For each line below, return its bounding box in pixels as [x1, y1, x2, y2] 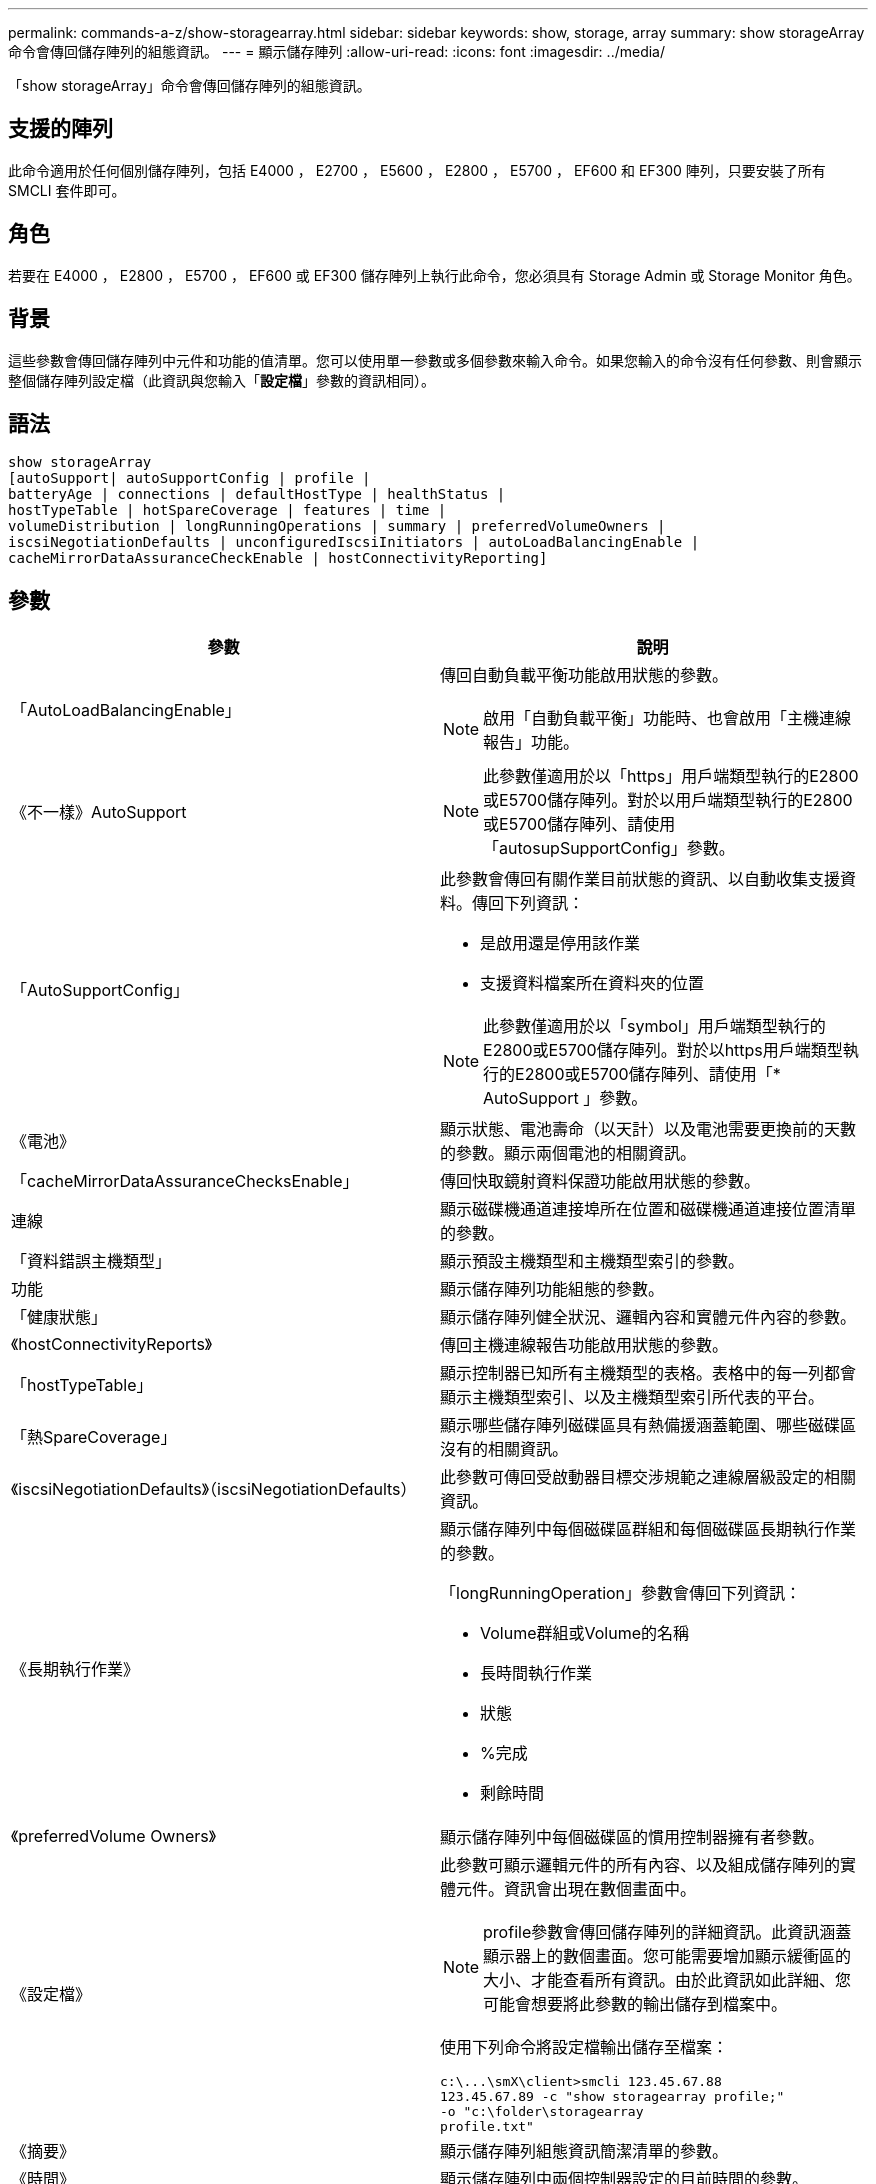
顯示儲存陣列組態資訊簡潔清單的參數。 [440, 2141, 729, 2162]
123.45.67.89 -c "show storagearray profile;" [440, 2089, 785, 2105]
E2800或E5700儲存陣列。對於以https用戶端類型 [483, 1040, 843, 1061]
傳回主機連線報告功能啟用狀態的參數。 [440, 1335, 729, 1356]
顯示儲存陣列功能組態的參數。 [440, 1279, 665, 1300]
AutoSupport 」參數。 [483, 1088, 648, 1109]
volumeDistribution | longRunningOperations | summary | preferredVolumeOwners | [8, 518, 666, 535]
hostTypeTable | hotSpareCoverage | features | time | [8, 502, 447, 519]
